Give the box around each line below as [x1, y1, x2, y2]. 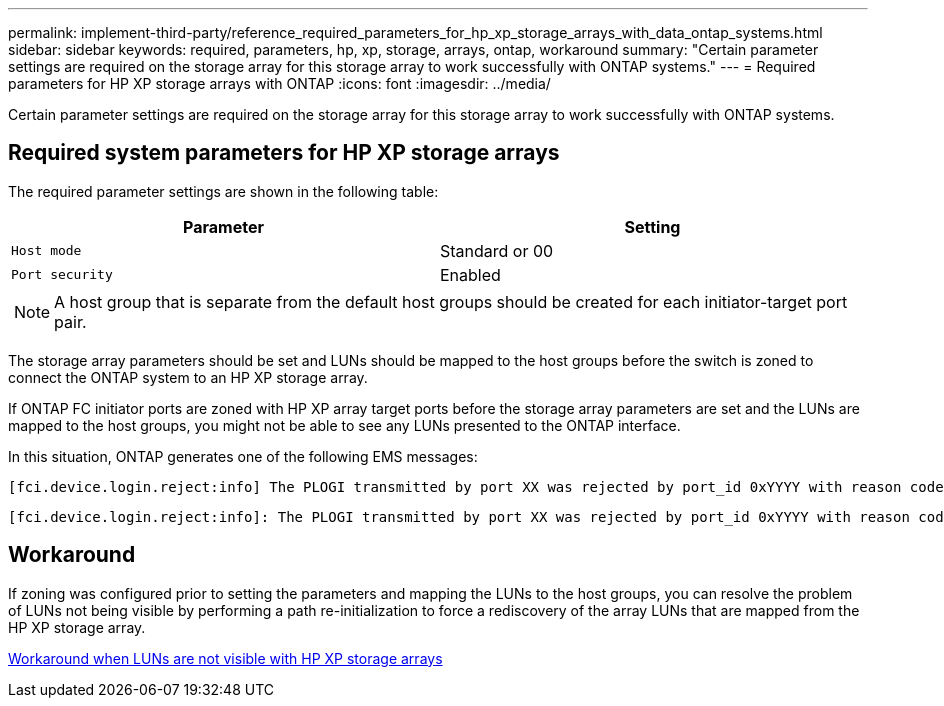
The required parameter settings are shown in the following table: [8, 182, 439, 200]
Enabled [440, 264, 501, 285]
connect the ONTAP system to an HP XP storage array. [8, 368, 368, 386]
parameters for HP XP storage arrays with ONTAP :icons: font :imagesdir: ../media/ [8, 75, 551, 92]
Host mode [11, 243, 82, 259]
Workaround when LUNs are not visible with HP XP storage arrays [8, 649, 443, 667]
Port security [11, 267, 113, 283]
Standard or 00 [440, 240, 554, 261]
